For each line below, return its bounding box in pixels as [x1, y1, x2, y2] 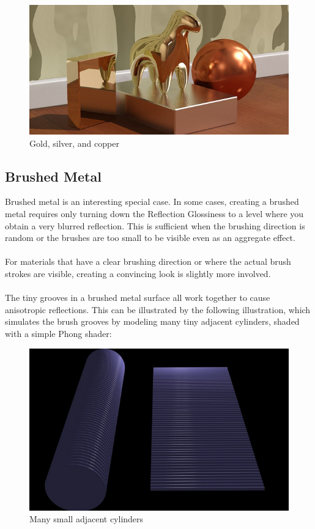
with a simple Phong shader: [5, 327, 112, 339]
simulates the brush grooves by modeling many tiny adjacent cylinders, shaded [5, 315, 300, 328]
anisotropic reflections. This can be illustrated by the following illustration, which [5, 303, 311, 316]
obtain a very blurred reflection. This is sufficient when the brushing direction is [5, 219, 305, 232]
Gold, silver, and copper [29, 136, 119, 149]
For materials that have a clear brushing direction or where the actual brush [5, 255, 291, 268]
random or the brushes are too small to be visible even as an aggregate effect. [5, 231, 295, 244]
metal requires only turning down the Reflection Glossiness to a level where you [5, 207, 304, 220]
